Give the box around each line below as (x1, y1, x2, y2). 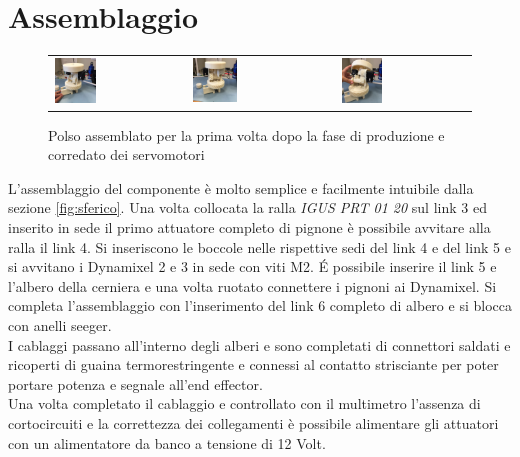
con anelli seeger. (8, 314, 112, 335)
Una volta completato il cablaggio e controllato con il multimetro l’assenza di (8, 393, 481, 414)
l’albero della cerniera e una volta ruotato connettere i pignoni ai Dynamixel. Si (8, 275, 497, 296)
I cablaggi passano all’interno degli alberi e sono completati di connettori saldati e (8, 334, 511, 355)
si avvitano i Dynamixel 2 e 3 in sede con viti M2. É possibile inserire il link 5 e (8, 256, 497, 277)
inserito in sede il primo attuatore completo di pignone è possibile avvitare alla (8, 216, 491, 237)
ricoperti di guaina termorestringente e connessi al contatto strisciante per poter (8, 354, 499, 375)
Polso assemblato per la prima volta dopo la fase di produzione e (48, 124, 445, 145)
